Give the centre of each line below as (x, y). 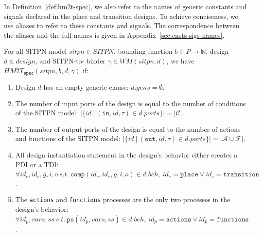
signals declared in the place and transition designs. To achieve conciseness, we (121, 16)
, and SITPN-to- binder (70, 60)
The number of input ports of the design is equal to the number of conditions (131, 103)
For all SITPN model (35, 51)
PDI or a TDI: (37, 164)
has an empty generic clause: (86, 87)
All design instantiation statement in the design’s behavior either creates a (126, 154)
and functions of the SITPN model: (68, 138)
